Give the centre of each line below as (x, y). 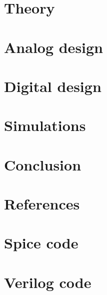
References (42, 204)
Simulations (45, 125)
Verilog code (48, 282)
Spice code (41, 243)
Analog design (54, 47)
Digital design (53, 86)
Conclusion (43, 164)
